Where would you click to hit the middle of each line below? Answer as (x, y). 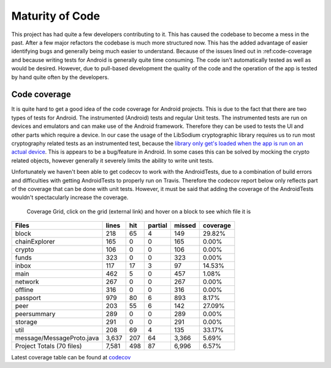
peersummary (35, 314)
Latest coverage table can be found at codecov (71, 358)
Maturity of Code (56, 16)
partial (158, 225)
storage (26, 322)
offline (24, 290)
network (27, 282)
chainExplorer (35, 242)
